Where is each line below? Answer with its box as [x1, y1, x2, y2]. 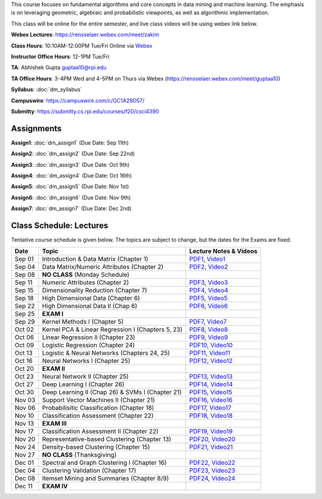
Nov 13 [14, 420, 34, 428]
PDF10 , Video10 [189, 341, 233, 349]
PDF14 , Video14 [189, 380, 233, 389]
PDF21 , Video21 [189, 443, 233, 451]
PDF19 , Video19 [189, 427, 233, 436]
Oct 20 [14, 365, 34, 373]
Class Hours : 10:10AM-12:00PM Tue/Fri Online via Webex [11, 42, 153, 49]
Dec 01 [14, 458, 34, 467]
